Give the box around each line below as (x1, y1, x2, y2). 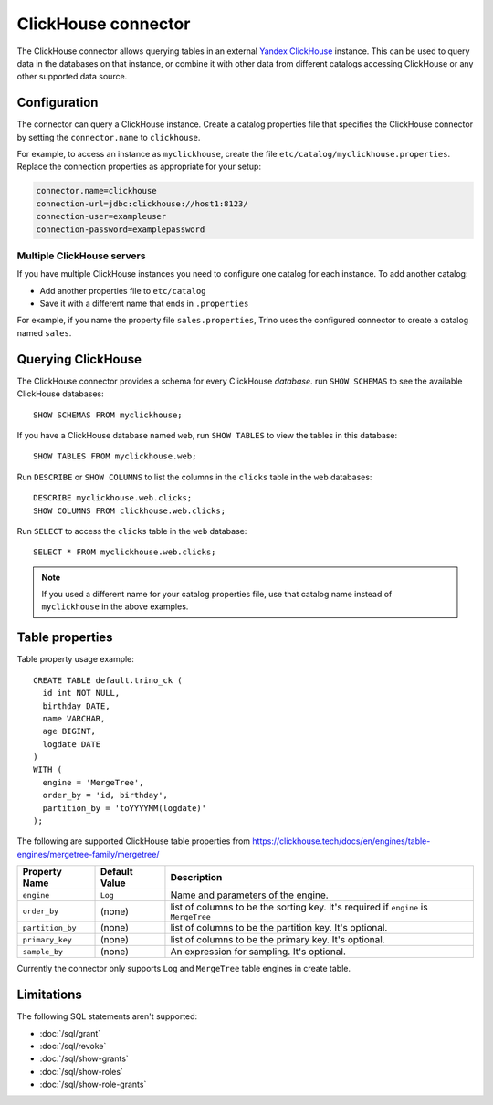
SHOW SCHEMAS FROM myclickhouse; (33, 409, 183, 420)
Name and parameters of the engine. (170, 889, 329, 901)
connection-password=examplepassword (36, 224, 205, 235)
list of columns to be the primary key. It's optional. (170, 933, 385, 946)
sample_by (22, 946, 64, 956)
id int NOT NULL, (42, 688, 121, 699)
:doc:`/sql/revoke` (39, 1040, 107, 1051)
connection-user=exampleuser (36, 211, 167, 222)
